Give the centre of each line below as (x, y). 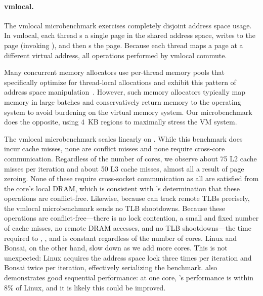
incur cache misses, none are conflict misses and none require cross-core (115, 149)
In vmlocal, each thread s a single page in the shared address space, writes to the (130, 35)
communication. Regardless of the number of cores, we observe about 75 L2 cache (130, 158)
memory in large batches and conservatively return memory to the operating (123, 101)
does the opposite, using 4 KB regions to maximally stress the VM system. (121, 122)
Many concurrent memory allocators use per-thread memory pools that (115, 72)
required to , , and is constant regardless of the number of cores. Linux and (121, 238)
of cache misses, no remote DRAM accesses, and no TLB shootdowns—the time (128, 228)
